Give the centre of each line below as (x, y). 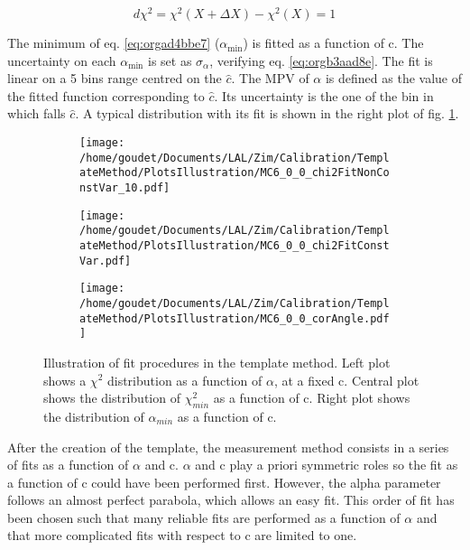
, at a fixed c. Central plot (346, 380)
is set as (170, 60)
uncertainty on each (62, 60)
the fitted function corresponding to (106, 95)
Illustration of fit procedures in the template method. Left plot (217, 362)
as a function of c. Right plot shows (312, 398)
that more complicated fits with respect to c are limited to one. (182, 535)
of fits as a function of (68, 465)
